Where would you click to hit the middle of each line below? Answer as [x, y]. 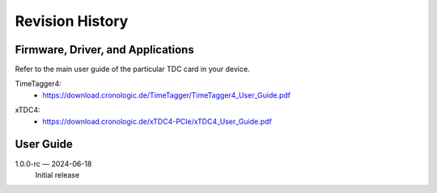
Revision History [72, 21]
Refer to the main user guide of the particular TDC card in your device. [132, 69]
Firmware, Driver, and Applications [104, 50]
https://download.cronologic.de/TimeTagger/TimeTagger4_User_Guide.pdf [167, 95]
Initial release [57, 174]
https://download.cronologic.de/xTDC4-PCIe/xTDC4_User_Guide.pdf [157, 121]
